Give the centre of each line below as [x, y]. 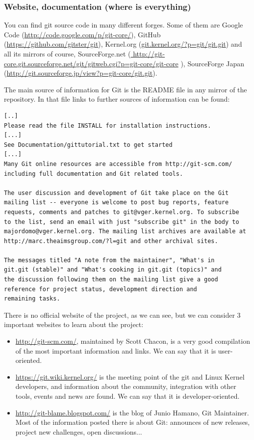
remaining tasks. [32, 299]
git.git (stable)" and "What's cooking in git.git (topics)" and [113, 270]
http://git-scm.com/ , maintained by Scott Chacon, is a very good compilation [133, 341]
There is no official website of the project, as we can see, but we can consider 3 [122, 315]
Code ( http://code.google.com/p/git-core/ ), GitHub [82, 34]
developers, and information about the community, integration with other [126, 386]
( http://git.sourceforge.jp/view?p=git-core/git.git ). [81, 73]
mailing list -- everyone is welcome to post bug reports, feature [116, 203]
